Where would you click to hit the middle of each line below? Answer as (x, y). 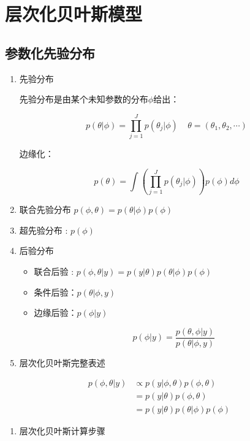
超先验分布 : (44, 230)
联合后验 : (54, 271)
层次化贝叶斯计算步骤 (62, 430)
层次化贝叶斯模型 (74, 14)
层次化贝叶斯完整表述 (62, 362)
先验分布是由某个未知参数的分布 (84, 99)
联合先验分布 (45, 209)
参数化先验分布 (50, 52)
